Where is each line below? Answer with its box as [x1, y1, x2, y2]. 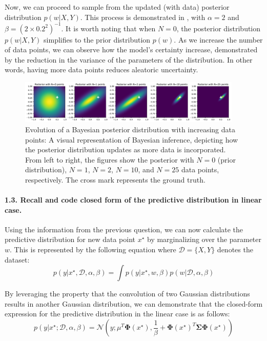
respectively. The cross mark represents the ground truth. [25, 174, 206, 185]
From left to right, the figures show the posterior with [25, 154, 194, 165]
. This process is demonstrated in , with [80, 11, 206, 22]
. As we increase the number [174, 34, 263, 45]
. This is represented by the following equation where [10, 244, 176, 255]
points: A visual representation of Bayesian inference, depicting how [25, 134, 238, 145]
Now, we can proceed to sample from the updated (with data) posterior [5, 2, 230, 12]
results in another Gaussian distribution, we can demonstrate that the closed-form [5, 298, 263, 309]
